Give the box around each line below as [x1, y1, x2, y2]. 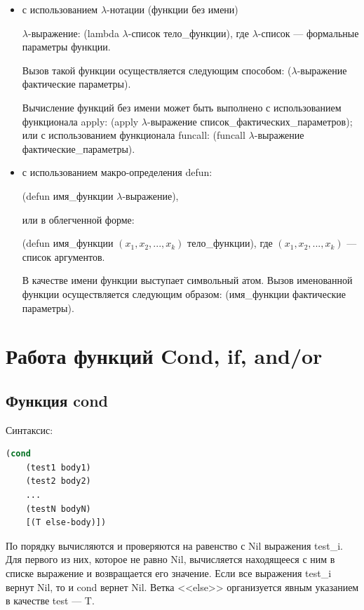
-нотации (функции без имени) [107, 2, 238, 16]
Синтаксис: [6, 422, 53, 437]
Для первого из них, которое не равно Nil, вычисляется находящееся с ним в [6, 552, 335, 567]
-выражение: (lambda [27, 25, 119, 40]
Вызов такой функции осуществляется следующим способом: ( [22, 62, 292, 77]
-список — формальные [257, 25, 359, 40]
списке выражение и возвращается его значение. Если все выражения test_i [6, 566, 332, 581]
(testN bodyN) [25, 503, 91, 514]
